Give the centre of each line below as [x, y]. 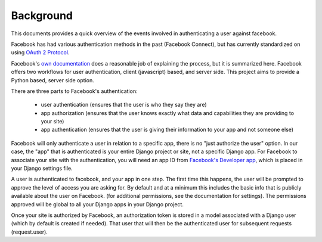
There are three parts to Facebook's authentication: [74, 91]
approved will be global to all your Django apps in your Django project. [97, 204]
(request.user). [29, 232]
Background [42, 15]
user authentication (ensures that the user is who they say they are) [124, 105]
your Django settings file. [42, 168]
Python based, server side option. [53, 80]
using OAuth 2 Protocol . [40, 52]
